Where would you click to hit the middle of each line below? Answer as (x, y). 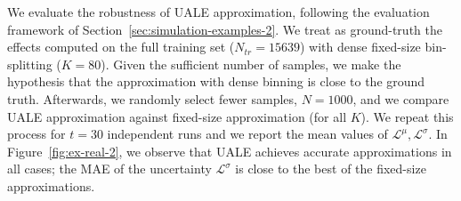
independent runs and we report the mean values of (247, 134)
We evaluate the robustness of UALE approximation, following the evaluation (218, 12)
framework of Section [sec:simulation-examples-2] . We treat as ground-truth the (225, 29)
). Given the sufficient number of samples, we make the (251, 64)
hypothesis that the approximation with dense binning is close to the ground (216, 81)
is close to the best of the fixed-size (331, 169)
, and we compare (401, 98)
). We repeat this (407, 116)
